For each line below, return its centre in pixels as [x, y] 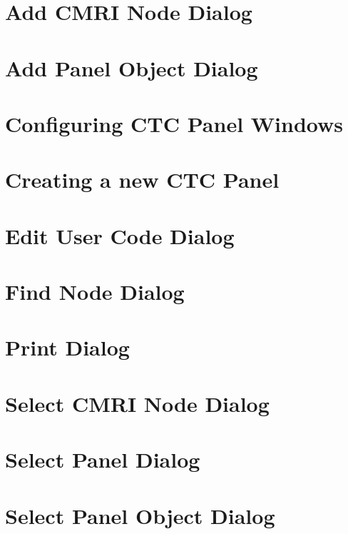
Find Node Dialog [95, 292]
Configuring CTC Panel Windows [174, 123]
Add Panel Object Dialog [132, 67]
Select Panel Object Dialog [140, 515]
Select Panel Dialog [103, 459]
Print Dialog [67, 347]
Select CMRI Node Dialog [137, 403]
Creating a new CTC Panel [142, 180]
